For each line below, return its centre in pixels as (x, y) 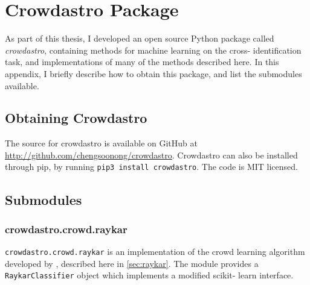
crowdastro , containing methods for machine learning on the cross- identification (153, 50)
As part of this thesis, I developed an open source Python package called (140, 38)
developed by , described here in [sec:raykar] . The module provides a (132, 263)
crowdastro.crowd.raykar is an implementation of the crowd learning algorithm (155, 252)
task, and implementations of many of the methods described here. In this (142, 62)
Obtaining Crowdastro (76, 118)
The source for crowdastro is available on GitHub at (101, 143)
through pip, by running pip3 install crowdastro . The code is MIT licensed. (151, 167)
